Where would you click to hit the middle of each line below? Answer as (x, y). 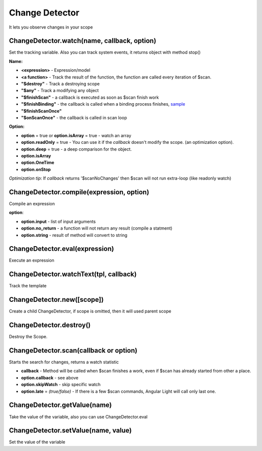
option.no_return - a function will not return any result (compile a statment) (97, 228)
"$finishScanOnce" (41, 111)
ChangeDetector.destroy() (50, 325)
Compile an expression (32, 204)
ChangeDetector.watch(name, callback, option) (82, 41)
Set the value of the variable (37, 442)
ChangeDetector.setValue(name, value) (70, 430)
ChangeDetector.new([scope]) (56, 300)
